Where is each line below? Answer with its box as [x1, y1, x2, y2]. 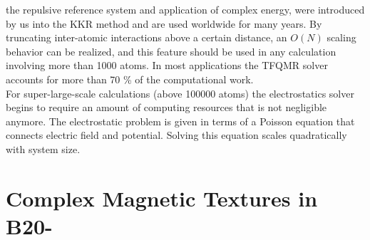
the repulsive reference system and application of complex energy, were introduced [6, 2, 365, 16]
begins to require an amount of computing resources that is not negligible [6, 100, 327, 115]
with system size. [6, 141, 81, 156]
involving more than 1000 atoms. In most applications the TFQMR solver [6, 58, 328, 73]
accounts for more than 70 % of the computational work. [6, 71, 254, 86]
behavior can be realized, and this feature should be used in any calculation [6, 43, 336, 58]
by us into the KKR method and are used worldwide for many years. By [6, 16, 322, 31]
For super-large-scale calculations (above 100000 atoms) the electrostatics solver [6, 85, 354, 100]
